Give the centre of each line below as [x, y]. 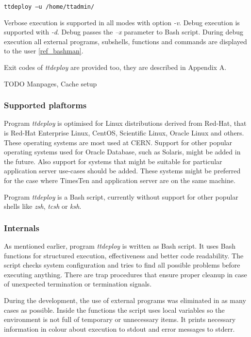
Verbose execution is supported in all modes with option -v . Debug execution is [122, 22]
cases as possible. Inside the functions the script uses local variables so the [114, 310]
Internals [22, 227]
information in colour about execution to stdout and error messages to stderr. [119, 329]
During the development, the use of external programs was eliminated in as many [125, 300]
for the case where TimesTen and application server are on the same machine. [120, 180]
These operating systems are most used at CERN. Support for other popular [118, 142]
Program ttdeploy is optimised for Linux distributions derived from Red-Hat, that [125, 123]
